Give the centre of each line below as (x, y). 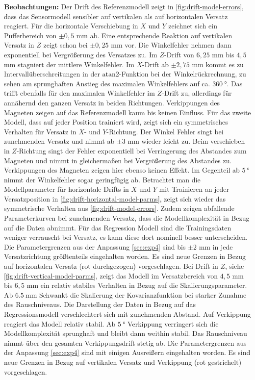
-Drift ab (156, 64)
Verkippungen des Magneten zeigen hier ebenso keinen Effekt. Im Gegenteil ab (122, 170)
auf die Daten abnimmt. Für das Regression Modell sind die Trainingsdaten (118, 227)
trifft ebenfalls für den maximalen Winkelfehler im (79, 93)
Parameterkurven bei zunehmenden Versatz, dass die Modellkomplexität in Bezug (127, 218)
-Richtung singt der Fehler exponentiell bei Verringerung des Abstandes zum (131, 150)
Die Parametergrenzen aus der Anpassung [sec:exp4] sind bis (95, 246)
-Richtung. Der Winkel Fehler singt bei (165, 131)
